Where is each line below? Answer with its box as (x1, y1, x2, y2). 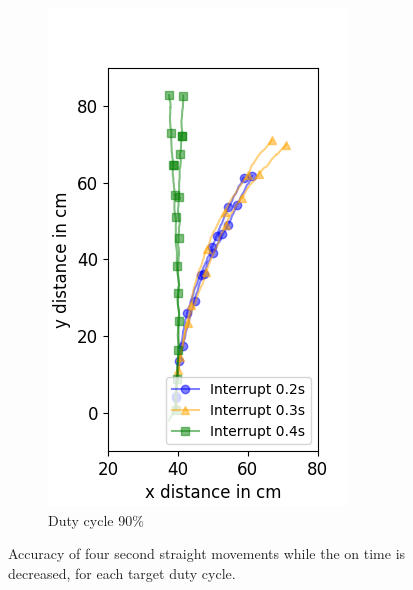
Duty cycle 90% (48, 509, 144, 530)
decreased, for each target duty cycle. (8, 562, 236, 583)
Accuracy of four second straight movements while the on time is (8, 543, 406, 564)
